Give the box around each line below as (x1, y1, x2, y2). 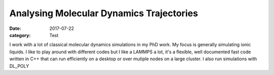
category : (9, 32, 31, 38)
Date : (9, 25, 21, 31)
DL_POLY (9, 63, 29, 69)
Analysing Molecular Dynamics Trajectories (9, 8, 198, 19)
